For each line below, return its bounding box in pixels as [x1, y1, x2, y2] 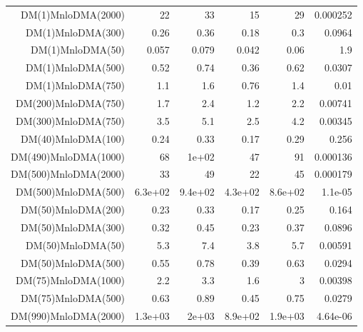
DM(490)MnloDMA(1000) [11, 149, 125, 164]
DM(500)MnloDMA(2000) [11, 166, 125, 181]
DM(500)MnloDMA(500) [16, 184, 125, 199]
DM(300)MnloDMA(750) [16, 113, 125, 128]
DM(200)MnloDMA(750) [16, 95, 125, 110]
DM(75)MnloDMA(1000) [16, 273, 125, 288]
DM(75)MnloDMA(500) [21, 291, 125, 306]
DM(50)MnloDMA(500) [21, 255, 125, 270]
